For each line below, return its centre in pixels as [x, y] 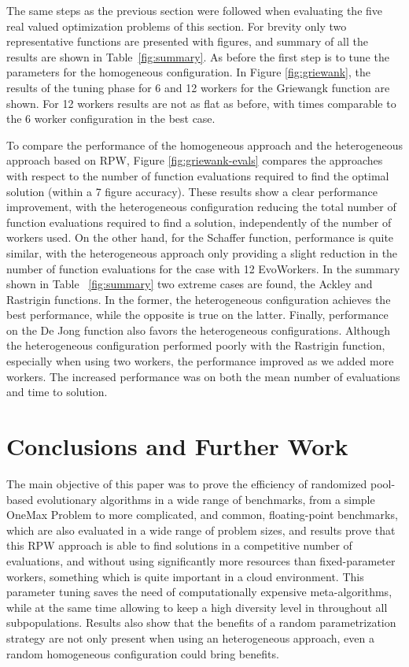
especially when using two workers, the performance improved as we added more [200, 361]
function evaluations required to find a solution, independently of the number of [199, 222]
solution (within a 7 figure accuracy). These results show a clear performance [192, 191]
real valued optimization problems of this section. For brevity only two [177, 26]
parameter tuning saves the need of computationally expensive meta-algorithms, [199, 592]
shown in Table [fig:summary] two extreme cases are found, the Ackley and [190, 284]
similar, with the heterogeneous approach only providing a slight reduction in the [202, 252]
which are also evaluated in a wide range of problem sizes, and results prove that [201, 530]
